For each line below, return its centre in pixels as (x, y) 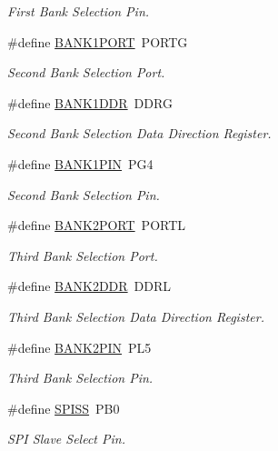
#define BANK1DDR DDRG (90, 102)
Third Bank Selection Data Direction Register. (136, 316)
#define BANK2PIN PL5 (79, 347)
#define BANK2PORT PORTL (97, 225)
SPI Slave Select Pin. (66, 439)
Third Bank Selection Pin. (80, 378)
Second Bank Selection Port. (86, 72)
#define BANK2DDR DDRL (89, 286)
